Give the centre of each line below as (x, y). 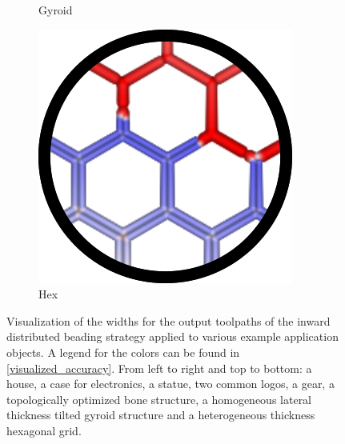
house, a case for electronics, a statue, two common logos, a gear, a (170, 384)
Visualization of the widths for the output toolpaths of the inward (168, 320)
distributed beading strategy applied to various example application (172, 336)
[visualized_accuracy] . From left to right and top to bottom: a (159, 368)
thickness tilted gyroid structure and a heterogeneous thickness (161, 415)
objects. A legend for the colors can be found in (123, 352)
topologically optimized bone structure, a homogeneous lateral (159, 399)
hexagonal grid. (44, 430)
